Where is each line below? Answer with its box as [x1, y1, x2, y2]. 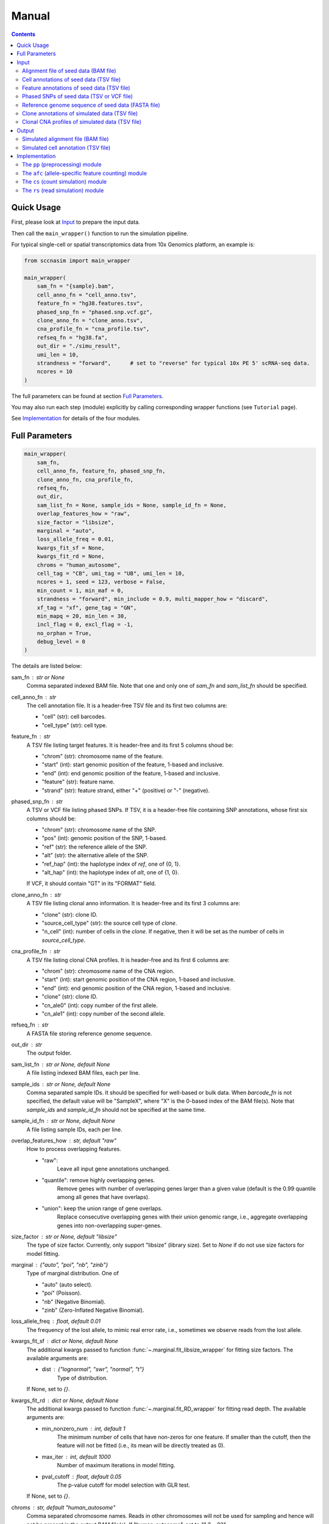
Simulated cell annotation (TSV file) [22, 144, 111, 151]
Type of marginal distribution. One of [26, 1270, 119, 1277]
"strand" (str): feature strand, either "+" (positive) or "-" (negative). [41, 786, 210, 794]
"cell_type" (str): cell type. [41, 721, 108, 728]
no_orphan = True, [37, 630, 92, 636]
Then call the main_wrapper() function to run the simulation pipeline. [11, 229, 189, 237]
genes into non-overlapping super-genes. [57, 1222, 162, 1229]
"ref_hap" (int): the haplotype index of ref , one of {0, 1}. [41, 860, 181, 867]
